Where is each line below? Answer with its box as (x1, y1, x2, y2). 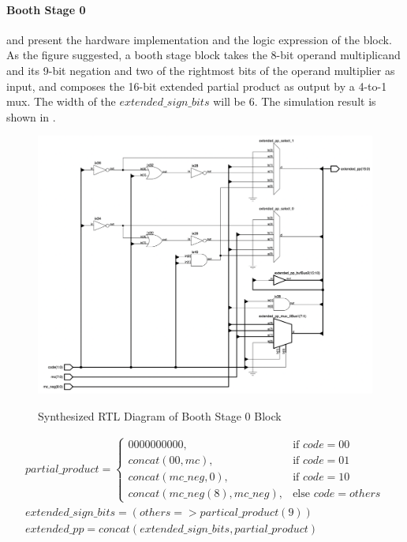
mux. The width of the (6, 93, 116, 110)
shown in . (6, 108, 56, 125)
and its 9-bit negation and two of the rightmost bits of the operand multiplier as (6, 62, 395, 78)
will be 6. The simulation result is (213, 93, 376, 110)
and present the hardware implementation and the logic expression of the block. (6, 31, 392, 47)
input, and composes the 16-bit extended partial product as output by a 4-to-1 (6, 77, 387, 94)
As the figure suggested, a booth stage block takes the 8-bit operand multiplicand (6, 47, 401, 63)
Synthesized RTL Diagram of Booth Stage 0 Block (38, 407, 282, 424)
